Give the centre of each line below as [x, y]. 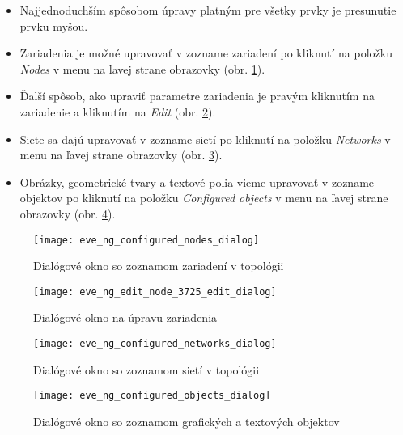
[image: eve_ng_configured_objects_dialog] [152, 396]
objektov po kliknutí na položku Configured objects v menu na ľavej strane [204, 198]
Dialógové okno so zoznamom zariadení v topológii [159, 266]
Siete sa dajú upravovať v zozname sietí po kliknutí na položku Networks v [205, 139]
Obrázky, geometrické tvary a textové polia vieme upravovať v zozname [197, 182]
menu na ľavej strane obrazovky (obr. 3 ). [121, 155]
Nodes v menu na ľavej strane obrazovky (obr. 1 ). [142, 68]
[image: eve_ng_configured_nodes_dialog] [146, 240]
